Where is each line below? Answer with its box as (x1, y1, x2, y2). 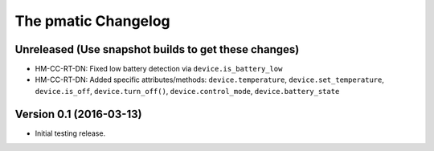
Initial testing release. (35, 129, 106, 138)
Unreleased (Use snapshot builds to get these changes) (14, 43, 300, 56)
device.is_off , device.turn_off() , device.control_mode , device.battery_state (35, 86, 340, 96)
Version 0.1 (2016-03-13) (14, 107, 142, 120)
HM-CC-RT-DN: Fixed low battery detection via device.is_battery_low (35, 64, 283, 74)
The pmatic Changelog (14, 12, 170, 30)
